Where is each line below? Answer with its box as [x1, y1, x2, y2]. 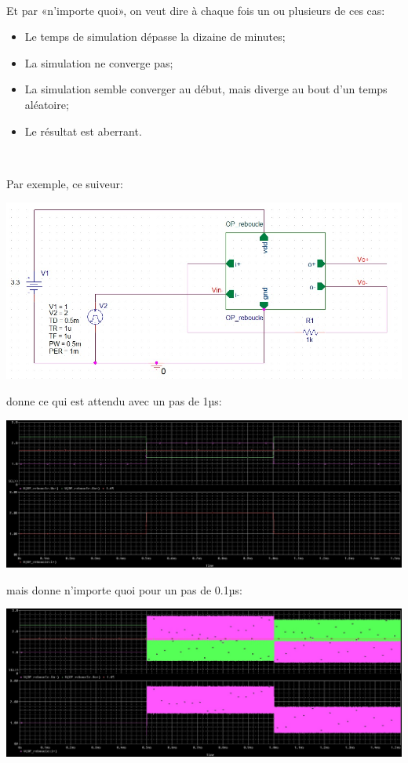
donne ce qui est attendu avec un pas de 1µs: [6, 392, 222, 409]
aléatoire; [24, 96, 69, 112]
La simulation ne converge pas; [24, 54, 173, 71]
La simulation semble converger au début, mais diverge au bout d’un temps [24, 81, 388, 97]
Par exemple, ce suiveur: [6, 175, 123, 191]
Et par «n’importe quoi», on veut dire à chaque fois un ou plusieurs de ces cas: [6, 2, 385, 18]
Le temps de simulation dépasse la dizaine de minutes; [24, 28, 286, 45]
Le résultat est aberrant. [24, 122, 142, 139]
